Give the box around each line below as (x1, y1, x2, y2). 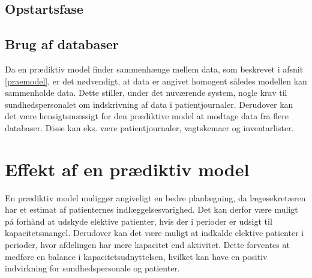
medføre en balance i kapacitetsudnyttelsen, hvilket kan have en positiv (5, 250, 268, 262)
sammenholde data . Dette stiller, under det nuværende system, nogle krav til (5, 86, 287, 99)
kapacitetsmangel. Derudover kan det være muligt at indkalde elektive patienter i (5, 226, 304, 239)
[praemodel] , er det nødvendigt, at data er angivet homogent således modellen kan (5, 74, 307, 87)
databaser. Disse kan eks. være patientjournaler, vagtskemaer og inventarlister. (5, 121, 294, 134)
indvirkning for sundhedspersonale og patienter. (5, 262, 180, 274)
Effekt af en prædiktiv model (5, 156, 250, 181)
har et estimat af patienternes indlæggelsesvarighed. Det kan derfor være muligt (5, 203, 298, 216)
